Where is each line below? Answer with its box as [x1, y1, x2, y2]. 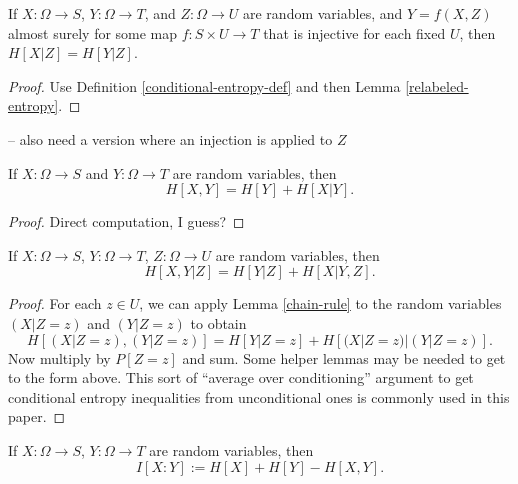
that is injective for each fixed [263, 22, 446, 43]
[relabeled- [405, 75, 469, 96]
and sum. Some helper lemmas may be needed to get [182, 347, 506, 368]
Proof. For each [8, 293, 102, 314]
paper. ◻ [8, 406, 66, 427]
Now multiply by [8, 347, 111, 368]
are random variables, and [243, 3, 403, 23]
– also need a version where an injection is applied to [8, 128, 333, 149]
